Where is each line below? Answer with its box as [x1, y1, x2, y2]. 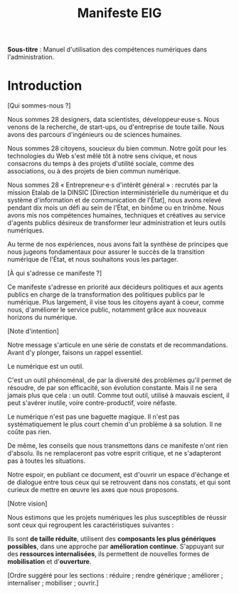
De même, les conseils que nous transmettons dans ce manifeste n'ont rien [7, 441, 228, 450]
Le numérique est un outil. [7, 362, 84, 371]
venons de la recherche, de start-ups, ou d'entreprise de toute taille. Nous [7, 123, 225, 131]
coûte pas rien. [7, 428, 52, 436]
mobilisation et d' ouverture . [7, 558, 92, 566]
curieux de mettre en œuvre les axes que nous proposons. [7, 486, 179, 494]
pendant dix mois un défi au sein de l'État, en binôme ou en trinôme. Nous [7, 203, 225, 212]
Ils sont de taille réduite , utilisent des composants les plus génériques [7, 535, 216, 543]
